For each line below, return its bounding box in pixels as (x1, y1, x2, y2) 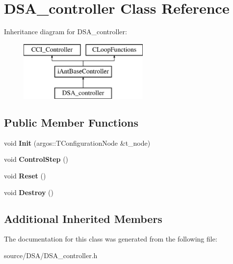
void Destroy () (4, 187, 53, 197)
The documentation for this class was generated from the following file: (4, 234, 217, 244)
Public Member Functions (4, 115, 138, 130)
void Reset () (4, 171, 46, 181)
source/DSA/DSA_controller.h (4, 250, 98, 261)
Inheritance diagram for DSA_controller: (4, 26, 127, 37)
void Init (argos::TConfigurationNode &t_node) (4, 137, 151, 148)
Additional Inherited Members (4, 211, 162, 226)
